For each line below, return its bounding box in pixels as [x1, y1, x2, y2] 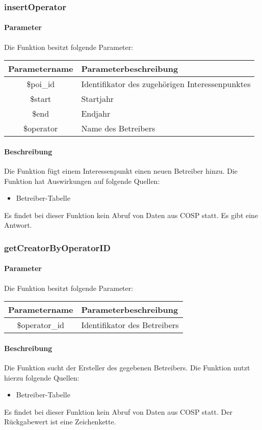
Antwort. [4, 220, 32, 230]
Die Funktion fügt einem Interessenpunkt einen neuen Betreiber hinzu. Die [4, 166, 238, 176]
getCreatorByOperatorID [4, 241, 111, 254]
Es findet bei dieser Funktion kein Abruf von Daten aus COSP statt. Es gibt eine [4, 209, 258, 220]
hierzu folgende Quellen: [4, 372, 80, 383]
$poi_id [27, 78, 55, 90]
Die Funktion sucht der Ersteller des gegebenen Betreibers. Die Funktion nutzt [4, 362, 250, 373]
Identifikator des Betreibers [81, 319, 179, 331]
